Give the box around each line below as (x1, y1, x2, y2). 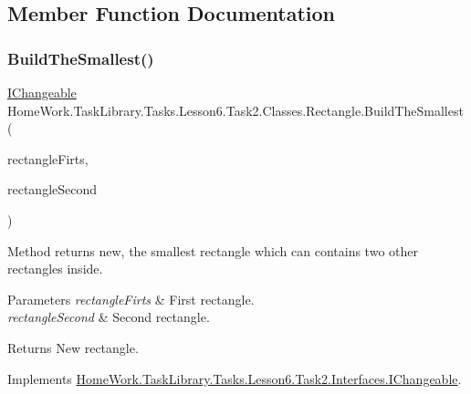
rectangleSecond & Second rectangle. (7, 307, 210, 327)
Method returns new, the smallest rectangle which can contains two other (7, 241, 418, 260)
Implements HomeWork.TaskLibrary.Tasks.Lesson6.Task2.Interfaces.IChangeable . (7, 368, 462, 388)
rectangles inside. (7, 259, 103, 278)
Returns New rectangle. (7, 337, 139, 357)
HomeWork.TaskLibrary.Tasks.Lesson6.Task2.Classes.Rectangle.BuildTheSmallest (7, 100, 464, 119)
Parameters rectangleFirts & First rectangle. (7, 289, 255, 308)
